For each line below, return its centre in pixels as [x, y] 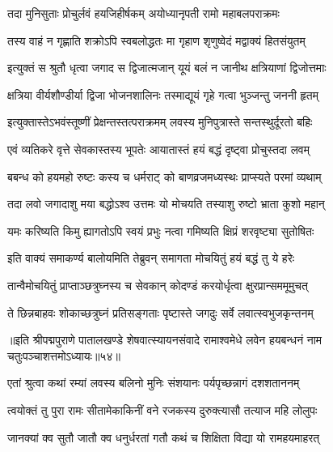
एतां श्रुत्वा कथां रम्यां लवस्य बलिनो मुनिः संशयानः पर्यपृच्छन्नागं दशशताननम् [154, 383]
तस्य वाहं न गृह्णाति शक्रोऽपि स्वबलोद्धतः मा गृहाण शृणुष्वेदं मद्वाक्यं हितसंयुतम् [156, 40]
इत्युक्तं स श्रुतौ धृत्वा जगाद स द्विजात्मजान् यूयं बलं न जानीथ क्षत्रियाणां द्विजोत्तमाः [167, 68]
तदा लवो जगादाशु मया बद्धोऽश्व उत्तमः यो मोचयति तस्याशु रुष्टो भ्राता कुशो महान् [166, 204]
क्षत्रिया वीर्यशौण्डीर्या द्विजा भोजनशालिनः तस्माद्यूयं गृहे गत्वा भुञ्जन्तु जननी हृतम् [163, 94]
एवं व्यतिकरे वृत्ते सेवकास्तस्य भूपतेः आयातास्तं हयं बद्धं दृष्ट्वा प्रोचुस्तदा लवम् [158, 149]
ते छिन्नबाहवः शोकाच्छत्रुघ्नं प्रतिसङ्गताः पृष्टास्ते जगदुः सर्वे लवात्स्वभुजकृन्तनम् [160, 312]
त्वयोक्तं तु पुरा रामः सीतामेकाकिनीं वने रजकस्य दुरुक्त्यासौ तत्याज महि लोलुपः [162, 409]
